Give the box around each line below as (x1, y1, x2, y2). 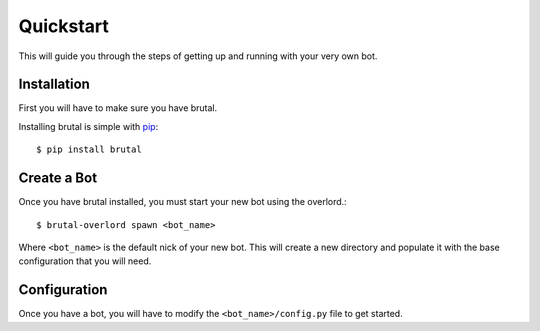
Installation (18, 76, 90, 93)
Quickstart (18, 15, 110, 37)
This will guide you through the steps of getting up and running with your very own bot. (18, 50, 378, 62)
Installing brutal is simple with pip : (18, 120, 159, 132)
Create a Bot (18, 170, 98, 187)
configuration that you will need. (18, 255, 152, 267)
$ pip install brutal (36, 144, 142, 155)
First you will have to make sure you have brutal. (18, 102, 218, 114)
